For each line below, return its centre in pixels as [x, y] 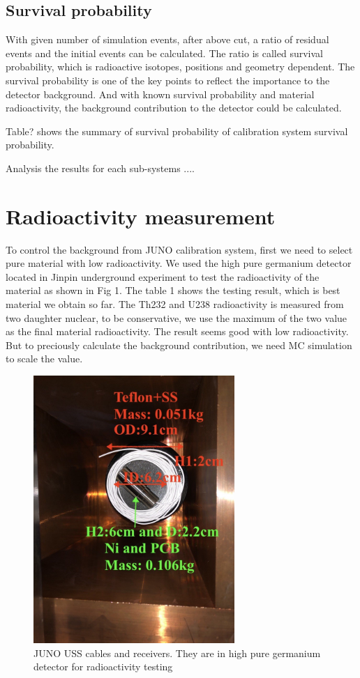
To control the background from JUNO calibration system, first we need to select [179, 249]
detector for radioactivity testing [103, 667]
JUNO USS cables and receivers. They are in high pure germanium [177, 653]
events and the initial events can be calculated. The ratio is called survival [164, 53]
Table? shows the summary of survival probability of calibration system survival [177, 131]
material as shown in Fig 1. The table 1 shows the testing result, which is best [173, 290]
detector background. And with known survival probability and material [160, 94]
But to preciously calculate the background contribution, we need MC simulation [179, 345]
